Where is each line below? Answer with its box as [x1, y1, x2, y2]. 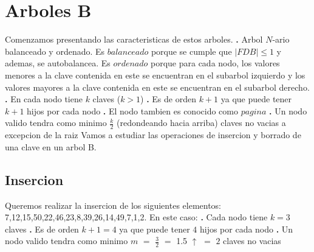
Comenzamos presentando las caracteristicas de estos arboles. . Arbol [5, 33, 263, 46]
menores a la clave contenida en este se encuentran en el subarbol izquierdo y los [5, 68, 305, 81]
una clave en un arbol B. [5, 140, 97, 153]
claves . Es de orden [5, 222, 79, 235]
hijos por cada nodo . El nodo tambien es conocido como [27, 104, 238, 117]
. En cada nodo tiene [5, 93, 83, 105]
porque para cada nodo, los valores [151, 57, 280, 69]
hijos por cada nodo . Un [199, 222, 293, 235]
